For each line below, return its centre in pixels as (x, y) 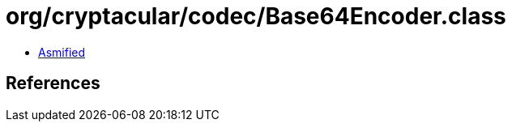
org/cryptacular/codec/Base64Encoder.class (256, 16)
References (53, 83)
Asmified (62, 52)
